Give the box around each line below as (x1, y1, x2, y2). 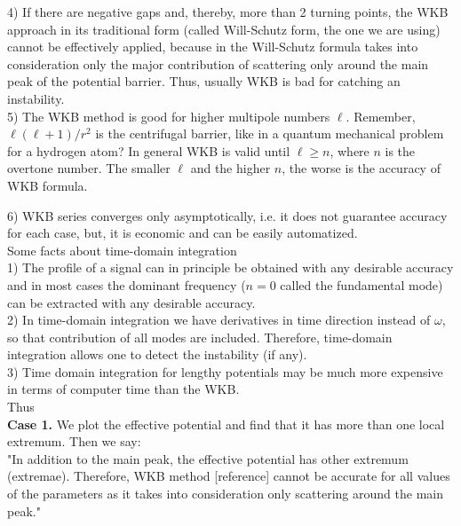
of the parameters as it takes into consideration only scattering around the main (7, 484, 443, 503)
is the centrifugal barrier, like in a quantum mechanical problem (95, 124, 444, 143)
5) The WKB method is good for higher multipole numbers (7, 106, 330, 125)
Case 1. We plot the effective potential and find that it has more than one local (7, 414, 445, 433)
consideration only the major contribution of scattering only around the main (7, 54, 429, 73)
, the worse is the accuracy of (282, 159, 441, 177)
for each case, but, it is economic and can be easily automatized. (7, 224, 358, 242)
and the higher (190, 159, 271, 177)
